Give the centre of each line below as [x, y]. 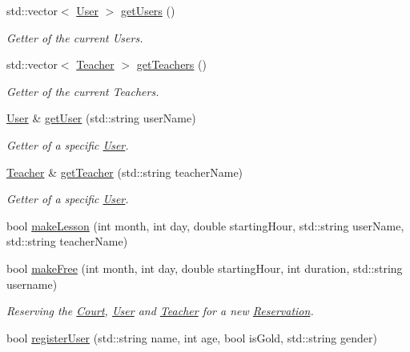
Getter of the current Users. [75, 37]
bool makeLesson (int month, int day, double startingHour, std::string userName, [205, 225]
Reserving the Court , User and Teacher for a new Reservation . [160, 311]
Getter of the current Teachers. [83, 91]
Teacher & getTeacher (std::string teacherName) [125, 172]
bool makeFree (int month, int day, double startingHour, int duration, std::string [205, 268]
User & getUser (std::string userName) [101, 118]
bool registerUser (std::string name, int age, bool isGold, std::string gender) [192, 337]
